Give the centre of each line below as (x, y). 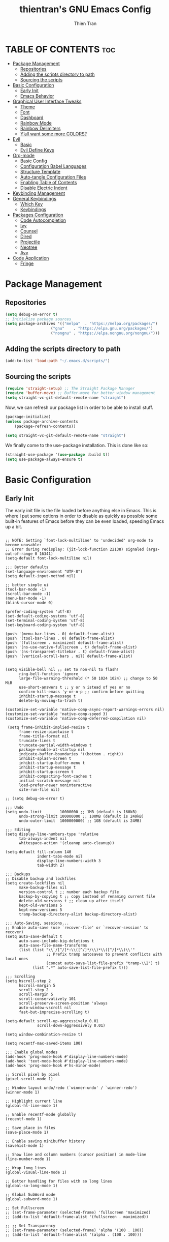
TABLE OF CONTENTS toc (60, 49)
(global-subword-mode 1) (31, 1199)
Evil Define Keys (37, 150)
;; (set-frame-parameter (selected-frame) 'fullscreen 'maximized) (78, 1213)
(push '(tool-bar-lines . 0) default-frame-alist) (60, 639)
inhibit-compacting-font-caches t (55, 777)
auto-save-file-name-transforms (53, 945)
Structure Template (40, 171)
